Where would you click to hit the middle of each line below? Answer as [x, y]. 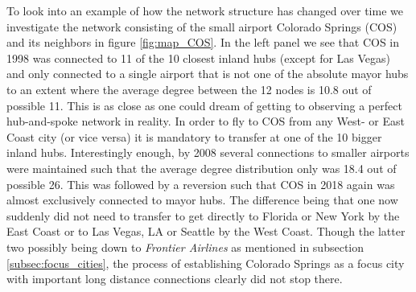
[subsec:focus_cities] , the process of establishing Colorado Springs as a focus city [206, 263]
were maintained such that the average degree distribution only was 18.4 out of [202, 168]
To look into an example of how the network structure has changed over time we [205, 10]
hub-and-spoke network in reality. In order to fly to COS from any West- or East [206, 121]
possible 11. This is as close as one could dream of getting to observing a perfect [204, 105]
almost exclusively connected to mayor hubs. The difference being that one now [202, 200]
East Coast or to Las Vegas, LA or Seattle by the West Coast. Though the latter [206, 231]
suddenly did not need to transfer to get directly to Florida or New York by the [203, 215]
